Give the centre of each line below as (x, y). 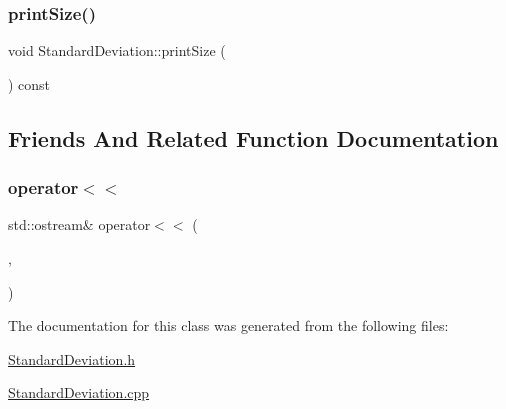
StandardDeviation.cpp (79, 392)
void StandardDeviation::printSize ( (117, 50)
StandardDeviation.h (72, 358)
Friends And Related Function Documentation (253, 137)
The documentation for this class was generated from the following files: (228, 325)
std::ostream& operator (79, 224)
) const (29, 83)
